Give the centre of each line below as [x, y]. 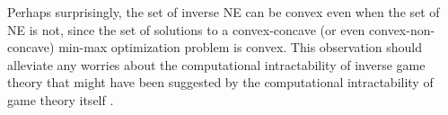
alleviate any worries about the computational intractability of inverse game [216, 64]
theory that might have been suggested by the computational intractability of [220, 82]
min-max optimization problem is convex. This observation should [240, 47]
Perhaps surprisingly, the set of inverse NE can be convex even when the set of [224, 12]
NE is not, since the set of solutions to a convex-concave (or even [186, 29]
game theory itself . [61, 99]
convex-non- [402, 29]
